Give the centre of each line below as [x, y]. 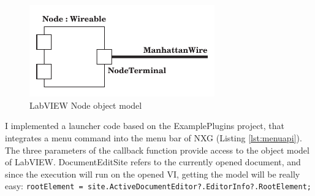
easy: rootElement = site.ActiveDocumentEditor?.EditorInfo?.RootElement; [158, 186]
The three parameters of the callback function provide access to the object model [157, 150]
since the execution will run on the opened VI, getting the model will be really [153, 174]
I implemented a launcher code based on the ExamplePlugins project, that [145, 126]
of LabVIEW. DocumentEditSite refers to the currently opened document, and [153, 162]
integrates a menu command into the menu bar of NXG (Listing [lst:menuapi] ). [154, 137]
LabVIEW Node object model [86, 105]
